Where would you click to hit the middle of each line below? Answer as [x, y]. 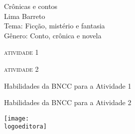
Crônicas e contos [31, 6]
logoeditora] [25, 127]
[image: [17, 118]
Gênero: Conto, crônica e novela [53, 35]
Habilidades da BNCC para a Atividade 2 [68, 102]
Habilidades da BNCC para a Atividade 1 [68, 85]
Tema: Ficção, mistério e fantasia [55, 26]
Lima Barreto [25, 16]
